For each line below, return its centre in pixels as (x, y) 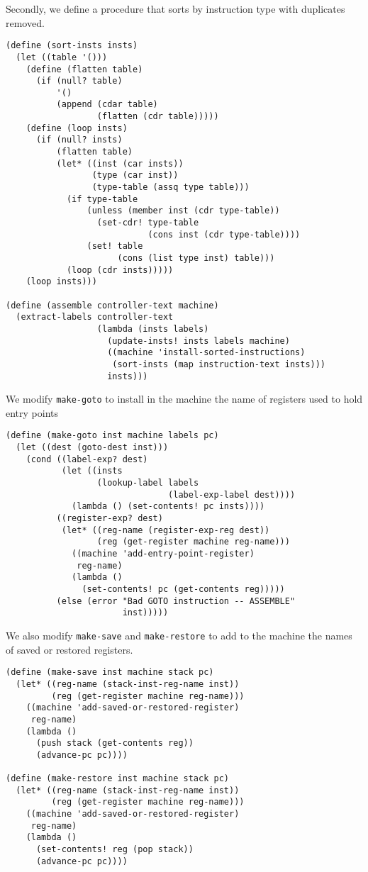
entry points (32, 412)
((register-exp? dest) (110, 519)
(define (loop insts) (77, 128)
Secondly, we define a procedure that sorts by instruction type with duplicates (175, 9)
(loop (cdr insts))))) (120, 270)
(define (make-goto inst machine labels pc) (112, 436)
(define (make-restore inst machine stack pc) (117, 779)
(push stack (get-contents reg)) (115, 743)
